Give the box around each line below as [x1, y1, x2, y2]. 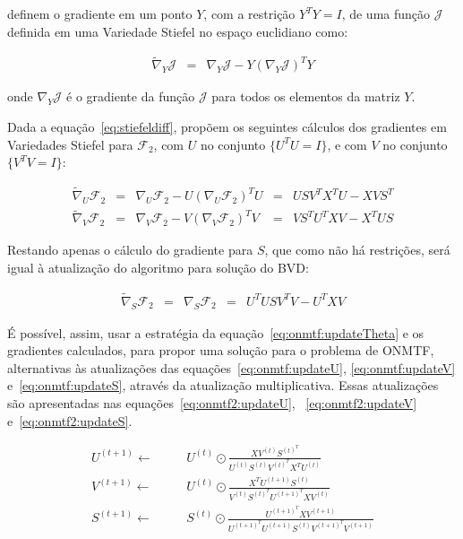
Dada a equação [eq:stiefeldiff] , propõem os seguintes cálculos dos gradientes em [7, 117, 447, 136]
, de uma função [341, 4, 431, 22]
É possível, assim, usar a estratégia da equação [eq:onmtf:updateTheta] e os [7, 323, 424, 342]
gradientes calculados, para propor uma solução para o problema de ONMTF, [7, 341, 434, 360]
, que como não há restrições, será [264, 240, 450, 259]
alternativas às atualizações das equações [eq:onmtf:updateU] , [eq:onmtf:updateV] [7, 358, 456, 377]
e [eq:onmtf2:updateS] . [7, 411, 133, 430]
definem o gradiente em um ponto [7, 4, 193, 22]
